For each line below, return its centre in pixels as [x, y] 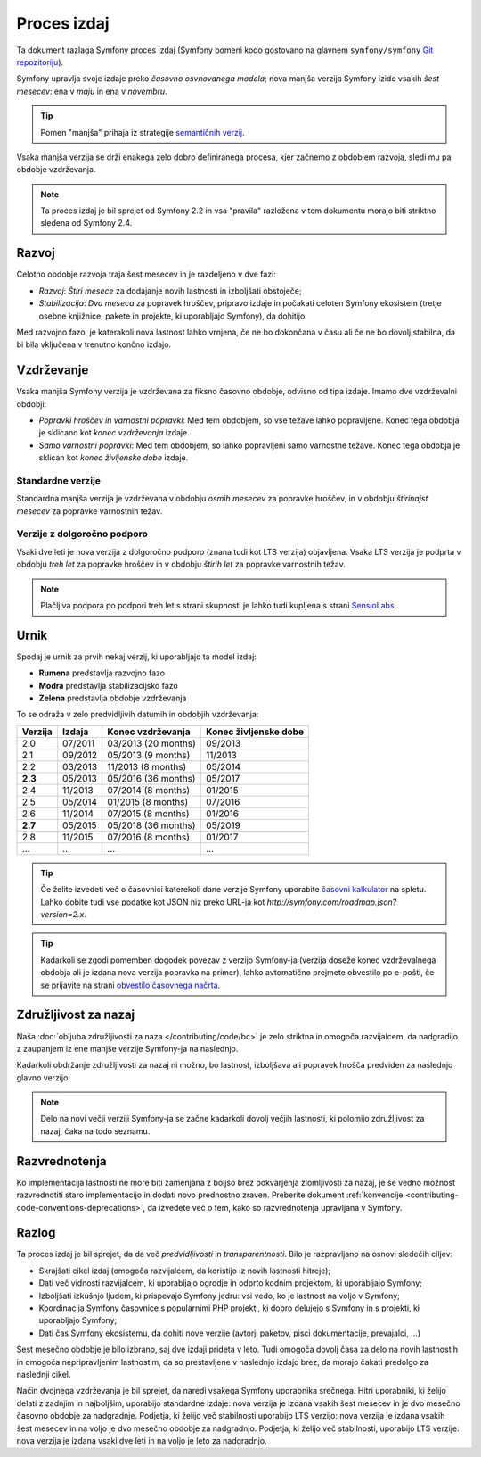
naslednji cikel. [44, 1374]
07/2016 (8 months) [149, 837]
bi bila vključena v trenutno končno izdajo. [94, 344]
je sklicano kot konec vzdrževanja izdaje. [114, 433]
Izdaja [76, 732]
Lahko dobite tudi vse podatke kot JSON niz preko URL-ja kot [153, 902]
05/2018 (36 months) [151, 825]
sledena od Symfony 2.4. [86, 223]
